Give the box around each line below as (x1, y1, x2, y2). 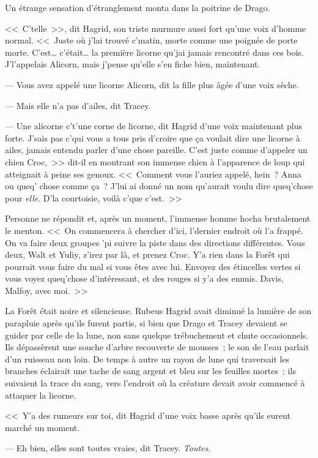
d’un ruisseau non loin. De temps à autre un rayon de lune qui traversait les (5, 352, 290, 365)
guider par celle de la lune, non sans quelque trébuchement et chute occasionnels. (5, 328, 309, 341)
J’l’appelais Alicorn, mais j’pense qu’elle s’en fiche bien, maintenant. (5, 58, 261, 70)
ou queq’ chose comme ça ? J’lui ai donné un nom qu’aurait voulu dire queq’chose (5, 179, 313, 192)
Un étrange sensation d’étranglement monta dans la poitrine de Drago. (5, 1, 270, 13)
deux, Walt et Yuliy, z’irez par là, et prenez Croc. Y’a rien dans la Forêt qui (5, 248, 290, 261)
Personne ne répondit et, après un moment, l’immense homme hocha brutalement (5, 212, 311, 225)
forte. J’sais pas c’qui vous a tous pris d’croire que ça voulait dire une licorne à (5, 131, 300, 144)
